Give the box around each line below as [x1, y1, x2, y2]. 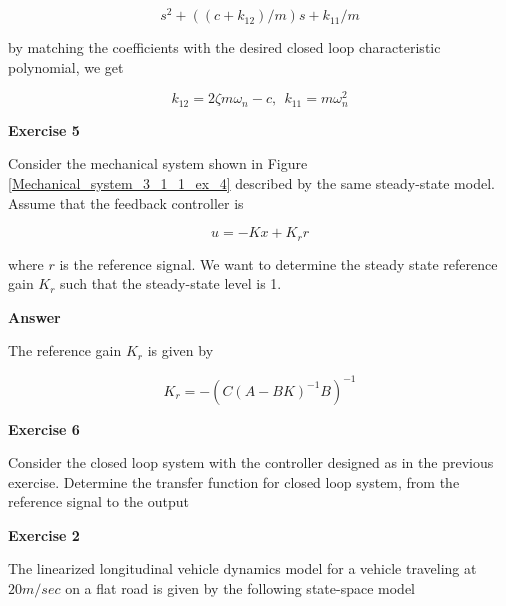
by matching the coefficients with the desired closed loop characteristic [8, 37, 441, 58]
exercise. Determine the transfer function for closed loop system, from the [8, 471, 460, 492]
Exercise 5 [8, 119, 80, 140]
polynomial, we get [8, 56, 124, 77]
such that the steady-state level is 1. [60, 273, 282, 294]
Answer [8, 306, 61, 327]
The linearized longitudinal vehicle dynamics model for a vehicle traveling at [8, 558, 477, 579]
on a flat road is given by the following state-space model [65, 578, 415, 599]
